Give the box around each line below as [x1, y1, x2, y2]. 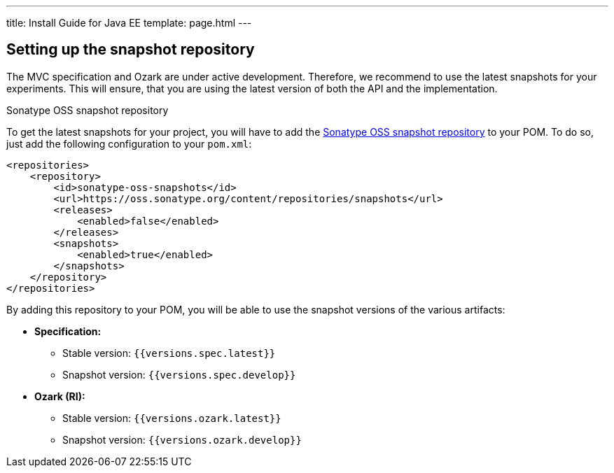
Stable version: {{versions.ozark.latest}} [62, 411, 281, 424]
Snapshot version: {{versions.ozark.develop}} [62, 433, 302, 446]
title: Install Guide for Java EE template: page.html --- [6, 17, 252, 29]
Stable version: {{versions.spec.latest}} [62, 346, 276, 359]
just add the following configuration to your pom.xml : [6, 137, 252, 150]
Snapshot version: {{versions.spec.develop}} [62, 368, 296, 381]
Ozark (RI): [34, 390, 85, 402]
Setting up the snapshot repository [6, 41, 255, 59]
